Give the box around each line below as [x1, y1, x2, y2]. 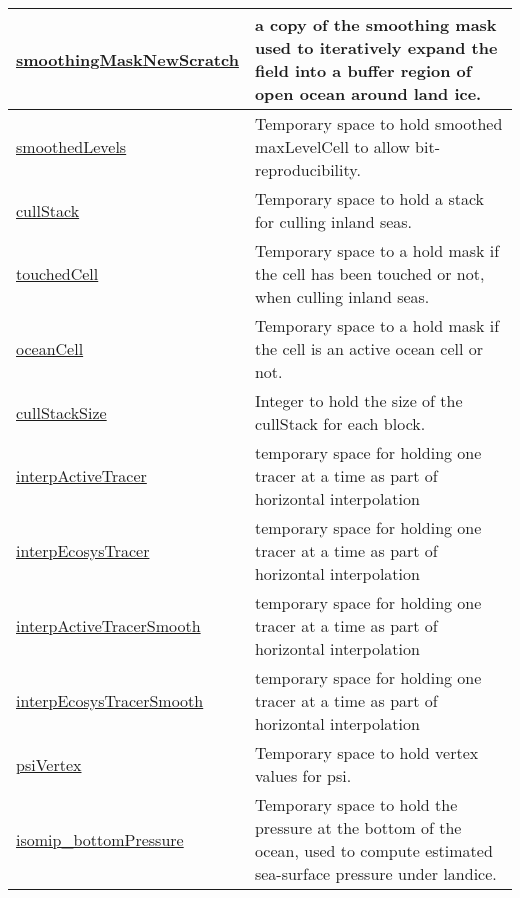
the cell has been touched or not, [254, 262, 485, 285]
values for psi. [254, 764, 352, 787]
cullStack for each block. [254, 412, 426, 435]
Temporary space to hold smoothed [254, 112, 503, 135]
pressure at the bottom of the [254, 816, 462, 839]
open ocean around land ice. [254, 82, 482, 105]
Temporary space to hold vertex [254, 741, 479, 764]
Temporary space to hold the [254, 793, 458, 816]
